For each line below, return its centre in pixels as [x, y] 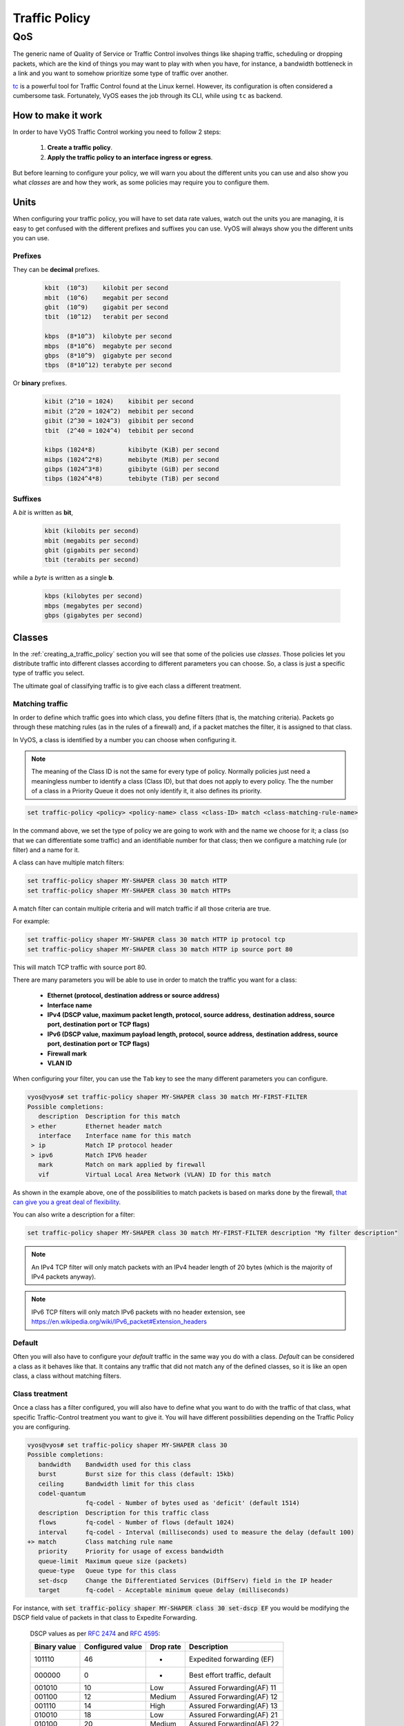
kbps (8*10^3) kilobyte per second [108, 336]
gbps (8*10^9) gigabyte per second [108, 355]
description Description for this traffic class [124, 1513]
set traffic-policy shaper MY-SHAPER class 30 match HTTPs [129, 890]
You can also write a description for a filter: [74, 1214]
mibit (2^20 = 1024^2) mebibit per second [119, 411]
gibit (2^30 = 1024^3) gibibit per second [119, 421]
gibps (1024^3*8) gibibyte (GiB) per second [132, 469]
